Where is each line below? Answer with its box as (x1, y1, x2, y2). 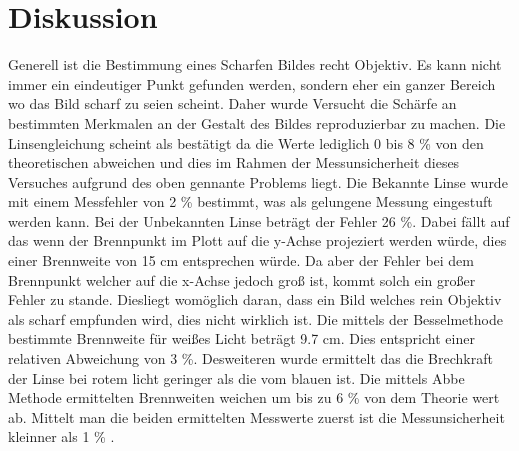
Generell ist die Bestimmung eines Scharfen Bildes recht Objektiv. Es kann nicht (8, 54, 502, 75)
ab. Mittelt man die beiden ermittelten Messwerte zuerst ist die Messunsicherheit (8, 406, 505, 427)
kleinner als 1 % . (8, 426, 115, 447)
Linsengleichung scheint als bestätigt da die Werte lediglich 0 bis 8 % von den (8, 132, 484, 153)
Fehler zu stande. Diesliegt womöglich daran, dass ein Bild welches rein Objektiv (8, 289, 502, 310)
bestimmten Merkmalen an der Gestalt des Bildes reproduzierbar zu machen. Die (8, 112, 506, 133)
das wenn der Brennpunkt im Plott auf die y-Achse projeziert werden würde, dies (8, 230, 507, 251)
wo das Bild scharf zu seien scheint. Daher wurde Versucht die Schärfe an (8, 93, 457, 114)
